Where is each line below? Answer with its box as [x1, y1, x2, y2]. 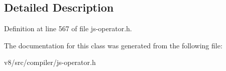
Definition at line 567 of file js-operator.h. [4, 23, 132, 34]
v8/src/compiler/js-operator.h [4, 57, 96, 67]
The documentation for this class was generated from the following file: [4, 40, 222, 50]
